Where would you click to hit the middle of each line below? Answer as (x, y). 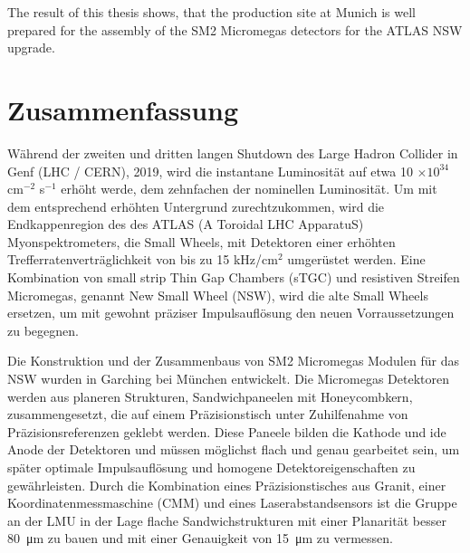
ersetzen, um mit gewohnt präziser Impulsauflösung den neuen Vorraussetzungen (231, 313)
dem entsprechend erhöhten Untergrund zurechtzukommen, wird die (196, 206)
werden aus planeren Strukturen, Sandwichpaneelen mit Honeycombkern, (210, 396)
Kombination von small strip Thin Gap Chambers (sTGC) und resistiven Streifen (234, 277)
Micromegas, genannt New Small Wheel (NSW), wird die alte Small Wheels (218, 295)
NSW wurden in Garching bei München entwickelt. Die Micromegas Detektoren (228, 379)
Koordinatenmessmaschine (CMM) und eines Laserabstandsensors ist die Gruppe (232, 503)
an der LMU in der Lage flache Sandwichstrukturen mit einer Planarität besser (227, 520)
